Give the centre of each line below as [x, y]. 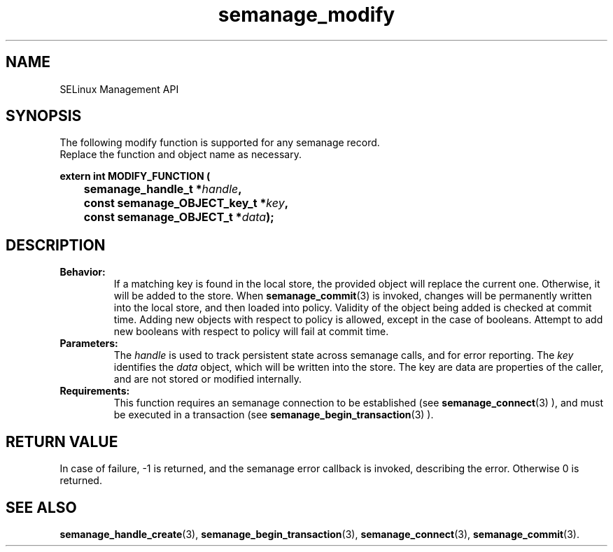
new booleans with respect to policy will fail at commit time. [251, 332]
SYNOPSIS [44, 116]
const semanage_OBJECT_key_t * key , [186, 203]
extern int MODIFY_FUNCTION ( [135, 176]
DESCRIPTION [56, 245]
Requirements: [95, 391]
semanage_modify [306, 15]
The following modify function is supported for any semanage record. [220, 143]
